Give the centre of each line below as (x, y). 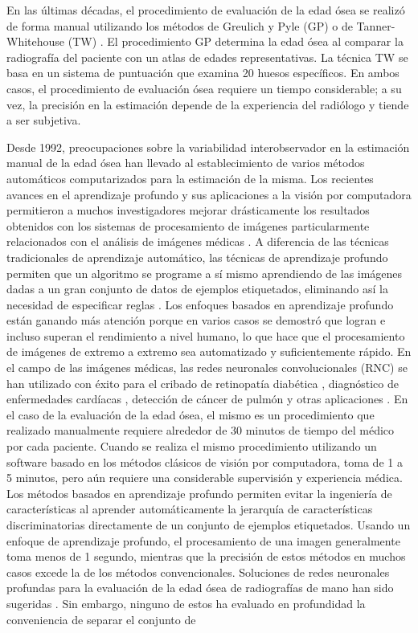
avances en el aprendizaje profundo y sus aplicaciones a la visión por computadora (209, 194)
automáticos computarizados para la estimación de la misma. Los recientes (190, 178)
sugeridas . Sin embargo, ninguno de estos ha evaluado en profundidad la (186, 603)
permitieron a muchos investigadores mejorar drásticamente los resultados (188, 210)
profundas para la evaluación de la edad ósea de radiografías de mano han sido (200, 588)
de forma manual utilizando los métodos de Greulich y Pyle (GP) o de (180, 25)
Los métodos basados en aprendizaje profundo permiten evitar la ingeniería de (199, 493)
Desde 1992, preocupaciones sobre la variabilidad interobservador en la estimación (208, 147)
